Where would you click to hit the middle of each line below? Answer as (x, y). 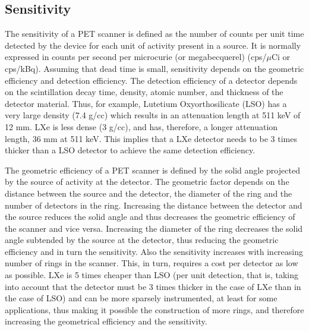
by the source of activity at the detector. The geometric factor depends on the (147, 182)
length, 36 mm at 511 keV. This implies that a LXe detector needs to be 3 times (151, 138)
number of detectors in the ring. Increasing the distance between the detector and (154, 205)
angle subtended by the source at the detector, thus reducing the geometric (142, 240)
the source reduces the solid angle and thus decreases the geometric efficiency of (150, 217)
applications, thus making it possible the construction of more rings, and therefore (154, 309)
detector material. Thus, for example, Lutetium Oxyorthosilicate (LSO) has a (146, 103)
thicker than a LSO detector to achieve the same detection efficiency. (130, 150)
